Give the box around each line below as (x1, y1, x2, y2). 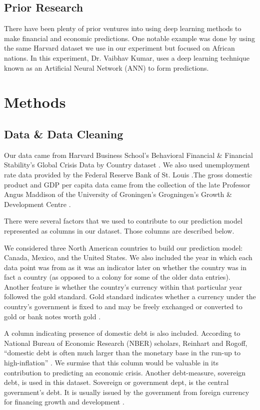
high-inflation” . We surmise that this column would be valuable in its (4, 357, 218, 368)
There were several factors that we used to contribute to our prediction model (4, 216, 242, 226)
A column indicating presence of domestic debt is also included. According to (4, 328, 240, 338)
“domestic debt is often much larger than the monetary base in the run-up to (4, 347, 240, 358)
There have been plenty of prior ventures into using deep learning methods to (4, 23, 241, 34)
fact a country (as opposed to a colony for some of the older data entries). (4, 272, 230, 282)
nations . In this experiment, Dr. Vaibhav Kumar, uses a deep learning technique (4, 52, 250, 63)
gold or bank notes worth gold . (4, 311, 101, 321)
